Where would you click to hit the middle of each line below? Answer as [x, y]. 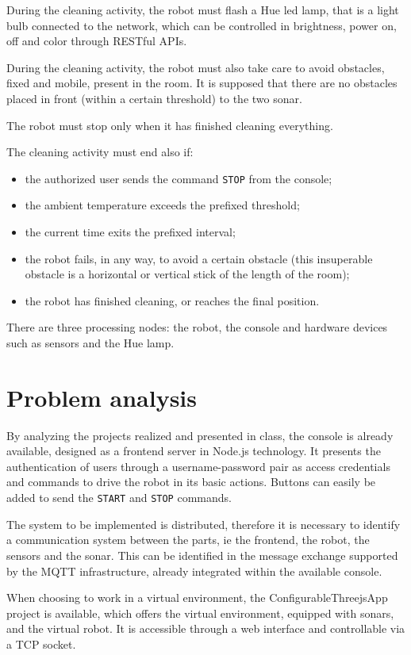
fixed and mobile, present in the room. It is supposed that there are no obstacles [202, 83]
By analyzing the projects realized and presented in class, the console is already [200, 435]
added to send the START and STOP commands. [119, 498]
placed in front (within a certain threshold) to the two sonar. [154, 98]
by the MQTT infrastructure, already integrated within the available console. [194, 571]
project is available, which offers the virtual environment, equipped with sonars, [200, 613]
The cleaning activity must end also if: [100, 152]
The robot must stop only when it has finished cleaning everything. [170, 125]
